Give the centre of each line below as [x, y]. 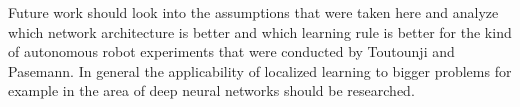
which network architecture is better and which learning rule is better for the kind [260, 31]
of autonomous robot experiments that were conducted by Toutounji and [231, 51]
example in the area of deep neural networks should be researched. [211, 90]
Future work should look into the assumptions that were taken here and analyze [253, 12]
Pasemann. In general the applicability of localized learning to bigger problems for [260, 70]
